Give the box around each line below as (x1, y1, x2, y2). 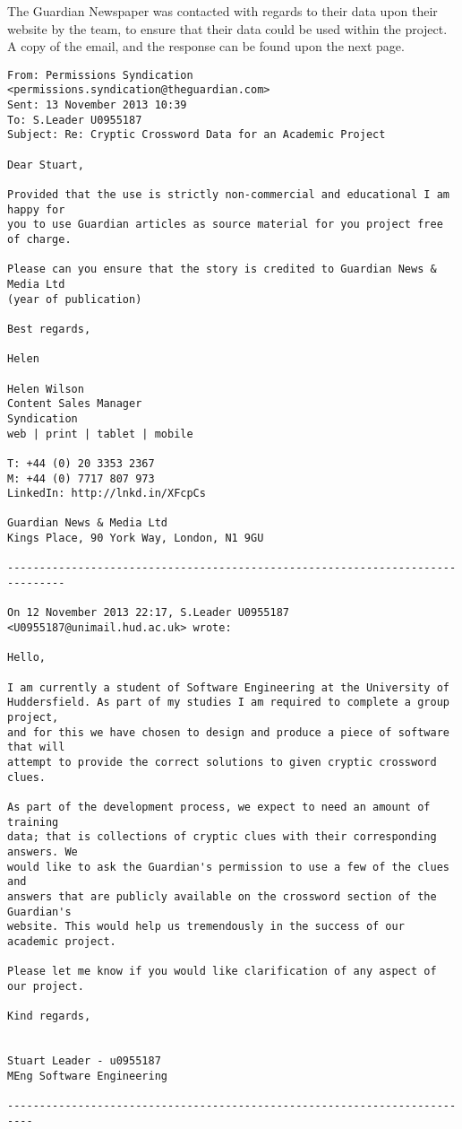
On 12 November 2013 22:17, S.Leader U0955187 (7, 606, 289, 620)
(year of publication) (7, 292, 142, 306)
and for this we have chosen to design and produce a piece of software (7, 725, 449, 739)
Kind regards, (7, 1010, 91, 1023)
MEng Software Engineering (7, 1069, 167, 1082)
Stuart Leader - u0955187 (7, 1055, 161, 1068)
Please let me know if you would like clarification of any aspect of (7, 965, 437, 978)
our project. (7, 979, 84, 993)
